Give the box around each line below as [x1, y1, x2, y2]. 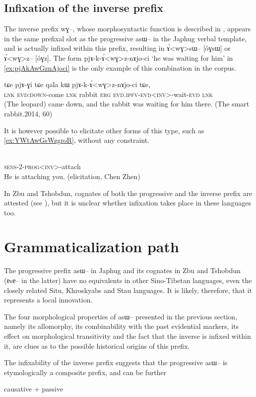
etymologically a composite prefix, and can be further [4, 367, 167, 377]
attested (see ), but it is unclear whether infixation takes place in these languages [4, 198, 251, 208]
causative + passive [4, 384, 64, 394]
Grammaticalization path [4, 236, 179, 257]
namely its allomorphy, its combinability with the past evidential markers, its [4, 321, 239, 331]
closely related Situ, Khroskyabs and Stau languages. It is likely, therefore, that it [4, 285, 252, 295]
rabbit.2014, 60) [4, 108, 53, 118]
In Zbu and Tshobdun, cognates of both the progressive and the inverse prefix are [4, 188, 253, 198]
